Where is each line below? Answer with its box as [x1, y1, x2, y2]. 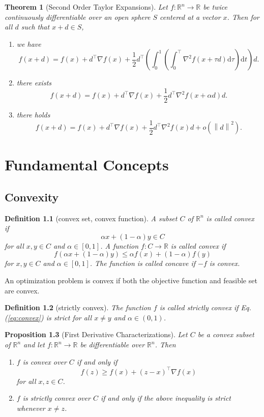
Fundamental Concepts [5, 154, 169, 175]
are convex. [5, 285, 40, 295]
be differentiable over [80, 339, 145, 350]
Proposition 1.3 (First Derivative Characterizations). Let [5, 329, 188, 340]
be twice [203, 2, 227, 12]
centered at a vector [160, 11, 221, 22]
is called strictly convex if [159, 302, 239, 313]
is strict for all [46, 312, 92, 322]
